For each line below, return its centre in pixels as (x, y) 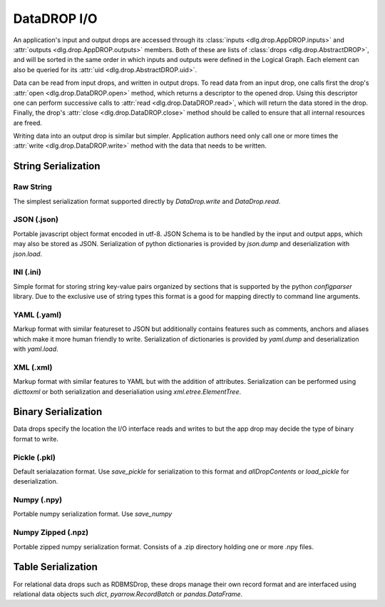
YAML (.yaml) (37, 315)
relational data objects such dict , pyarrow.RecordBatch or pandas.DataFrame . (128, 594)
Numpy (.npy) (38, 500)
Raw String (33, 187)
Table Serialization (55, 567)
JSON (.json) (36, 220)
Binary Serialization (58, 412)
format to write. (36, 439)
